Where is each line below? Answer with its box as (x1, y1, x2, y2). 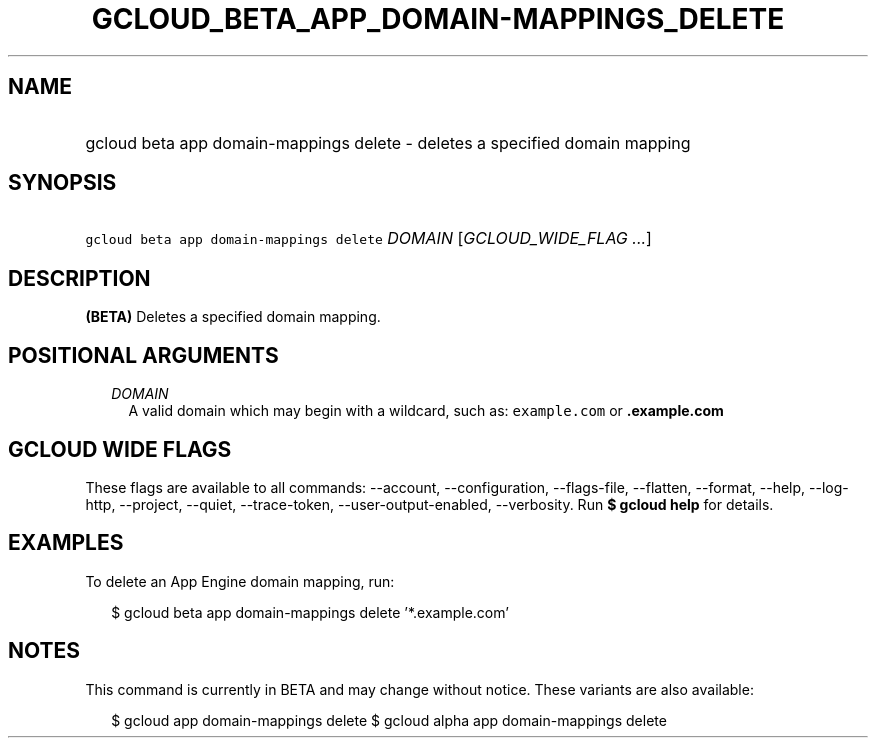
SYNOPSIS (8, 170, 117, 196)
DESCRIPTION (8, 265, 151, 291)
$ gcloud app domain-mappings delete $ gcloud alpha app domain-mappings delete (111, 711, 667, 729)
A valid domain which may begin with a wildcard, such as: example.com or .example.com (128, 402, 724, 420)
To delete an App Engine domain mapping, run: (85, 572, 395, 590)
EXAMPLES (8, 530, 124, 556)
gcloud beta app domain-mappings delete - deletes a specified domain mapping (85, 132, 691, 153)
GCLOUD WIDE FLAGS (8, 436, 232, 462)
